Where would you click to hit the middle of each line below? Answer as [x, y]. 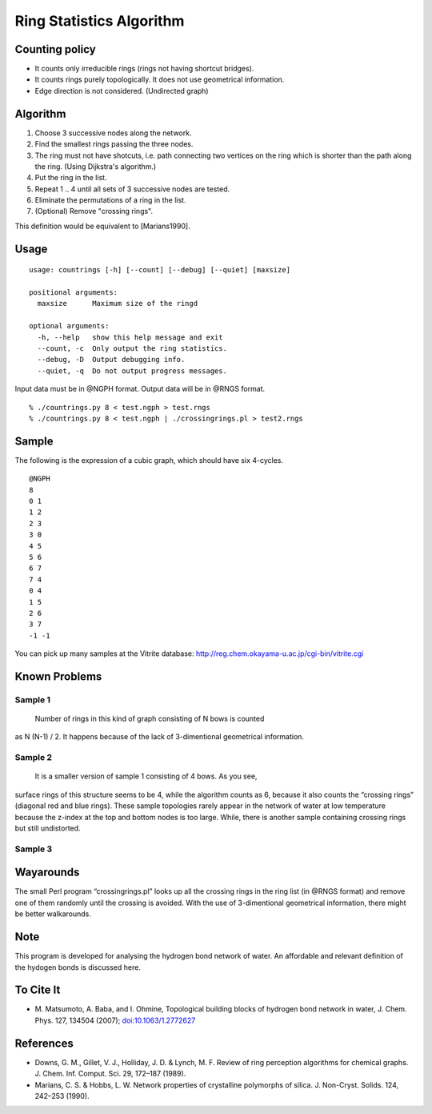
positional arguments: [74, 293]
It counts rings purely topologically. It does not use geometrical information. [160, 79]
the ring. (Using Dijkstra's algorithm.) [96, 166]
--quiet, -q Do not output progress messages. [132, 371]
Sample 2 [33, 758]
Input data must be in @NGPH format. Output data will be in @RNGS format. [140, 389]
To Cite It [38, 990]
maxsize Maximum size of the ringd [118, 304]
